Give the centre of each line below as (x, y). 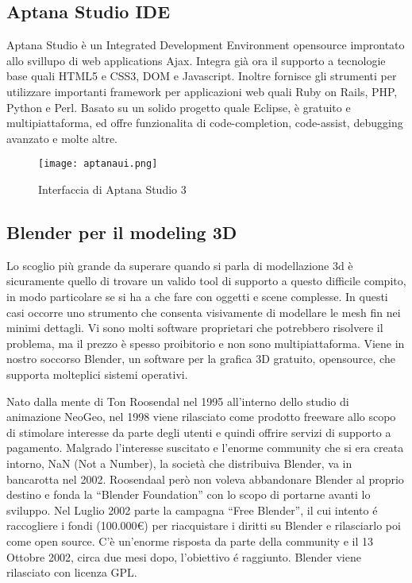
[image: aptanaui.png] (98, 164)
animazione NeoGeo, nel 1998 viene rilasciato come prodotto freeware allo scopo (201, 417)
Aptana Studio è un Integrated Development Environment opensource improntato (206, 45)
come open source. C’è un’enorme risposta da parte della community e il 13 (190, 541)
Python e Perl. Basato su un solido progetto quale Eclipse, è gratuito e (179, 107)
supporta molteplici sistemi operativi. (97, 374)
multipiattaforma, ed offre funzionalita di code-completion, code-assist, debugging (205, 123)
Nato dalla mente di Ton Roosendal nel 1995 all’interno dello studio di (178, 401)
